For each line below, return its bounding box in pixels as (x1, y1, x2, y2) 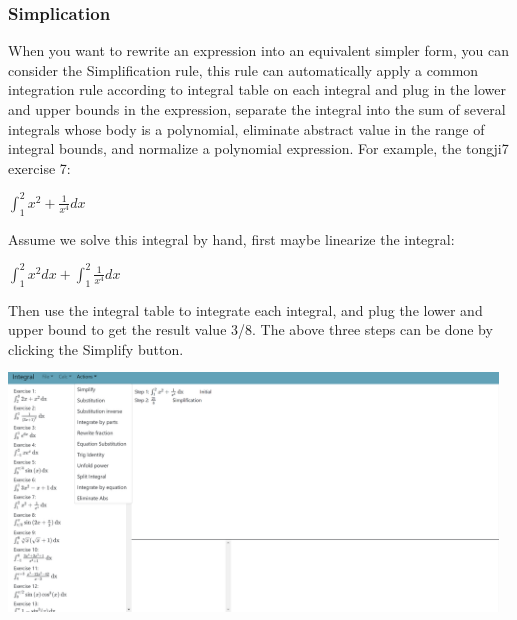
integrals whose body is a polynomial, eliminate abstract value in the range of (8, 118, 485, 139)
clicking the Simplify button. (8, 338, 184, 359)
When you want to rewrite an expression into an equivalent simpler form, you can (8, 40, 509, 61)
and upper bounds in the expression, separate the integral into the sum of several (8, 99, 506, 119)
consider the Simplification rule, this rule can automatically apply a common (8, 59, 479, 80)
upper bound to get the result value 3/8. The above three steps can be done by (8, 319, 493, 340)
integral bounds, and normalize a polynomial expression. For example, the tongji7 (8, 138, 509, 159)
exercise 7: (8, 157, 71, 178)
